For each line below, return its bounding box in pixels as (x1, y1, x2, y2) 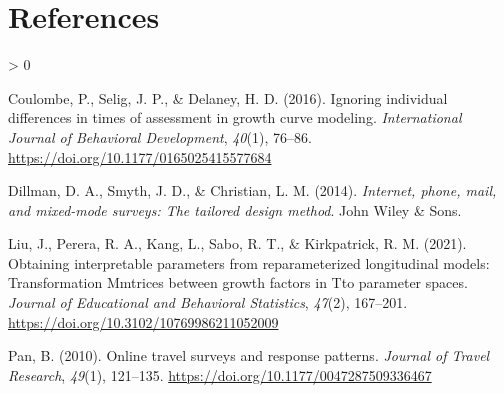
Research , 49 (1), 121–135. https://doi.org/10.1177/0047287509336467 (8, 364, 432, 385)
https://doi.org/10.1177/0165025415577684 (8, 146, 272, 167)
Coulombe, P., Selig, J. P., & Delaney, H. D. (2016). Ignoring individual (8, 87, 448, 108)
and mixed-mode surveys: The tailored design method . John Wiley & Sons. (8, 199, 462, 220)
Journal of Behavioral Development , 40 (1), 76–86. (8, 126, 312, 147)
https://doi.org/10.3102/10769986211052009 (8, 311, 279, 332)
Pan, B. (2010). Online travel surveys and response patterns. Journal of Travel (8, 345, 490, 366)
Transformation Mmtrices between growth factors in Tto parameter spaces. (8, 272, 468, 293)
